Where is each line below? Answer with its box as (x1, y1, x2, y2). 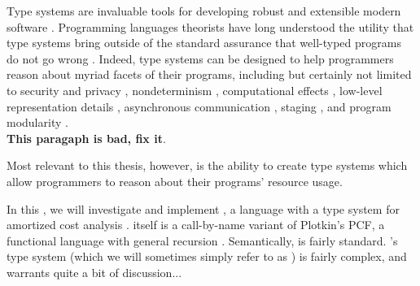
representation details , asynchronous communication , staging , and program (7, 97, 392, 115)
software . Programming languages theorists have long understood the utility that (7, 18, 414, 35)
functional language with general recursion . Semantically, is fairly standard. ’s (7, 232, 398, 249)
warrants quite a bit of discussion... (7, 263, 182, 280)
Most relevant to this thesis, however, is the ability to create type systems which (7, 157, 408, 174)
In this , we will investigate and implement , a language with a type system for (7, 200, 400, 217)
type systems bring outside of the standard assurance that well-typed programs (7, 34, 401, 51)
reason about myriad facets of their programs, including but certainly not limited (7, 66, 412, 83)
